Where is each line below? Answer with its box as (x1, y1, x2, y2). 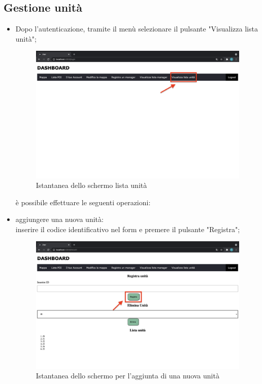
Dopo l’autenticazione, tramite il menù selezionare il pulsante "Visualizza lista (15, 23, 258, 34)
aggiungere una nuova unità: (15, 214, 104, 225)
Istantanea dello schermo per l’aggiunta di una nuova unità (36, 370, 219, 381)
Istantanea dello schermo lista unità (36, 180, 147, 190)
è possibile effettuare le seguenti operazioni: (15, 197, 151, 207)
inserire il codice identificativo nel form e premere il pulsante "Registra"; (15, 223, 240, 234)
